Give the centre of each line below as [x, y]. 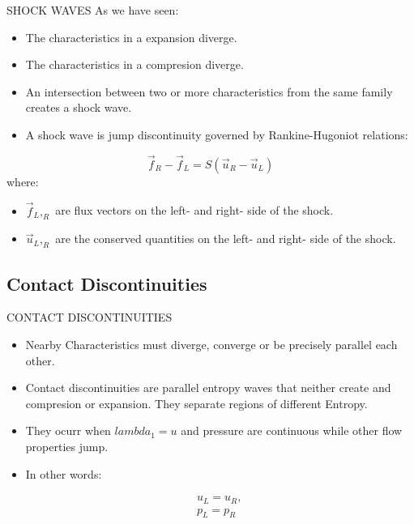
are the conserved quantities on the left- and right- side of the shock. [226, 239]
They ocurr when [68, 430]
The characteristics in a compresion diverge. [134, 64]
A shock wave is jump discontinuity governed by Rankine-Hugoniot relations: [217, 134]
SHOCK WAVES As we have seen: [93, 10]
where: [23, 181]
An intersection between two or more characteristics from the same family [209, 91]
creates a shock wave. [79, 107]
